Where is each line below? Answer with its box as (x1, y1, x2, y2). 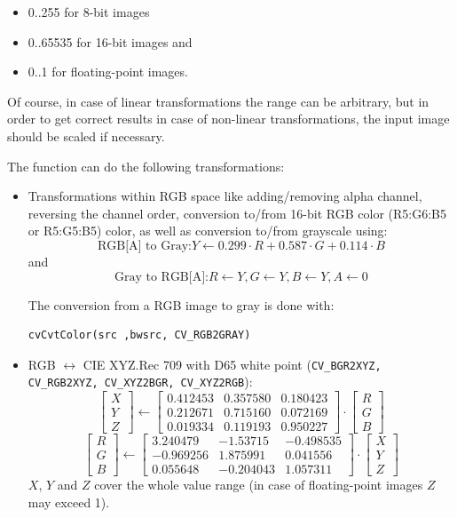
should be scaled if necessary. (7, 126, 165, 145)
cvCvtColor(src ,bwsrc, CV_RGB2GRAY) (28, 329, 251, 342)
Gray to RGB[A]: (114, 270, 209, 283)
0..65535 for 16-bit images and (28, 32, 193, 51)
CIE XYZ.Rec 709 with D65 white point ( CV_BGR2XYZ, (83, 355, 382, 373)
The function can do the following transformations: (7, 156, 285, 175)
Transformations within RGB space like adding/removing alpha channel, (28, 187, 422, 205)
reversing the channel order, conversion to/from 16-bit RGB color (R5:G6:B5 (28, 203, 446, 222)
